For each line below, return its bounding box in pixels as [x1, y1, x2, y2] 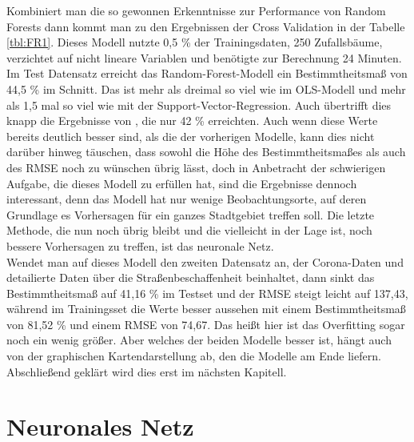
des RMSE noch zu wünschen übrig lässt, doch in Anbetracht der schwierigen [6, 159, 386, 175]
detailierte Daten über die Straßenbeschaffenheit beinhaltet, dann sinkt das [6, 269, 375, 286]
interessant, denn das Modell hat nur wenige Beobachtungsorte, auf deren [6, 191, 367, 207]
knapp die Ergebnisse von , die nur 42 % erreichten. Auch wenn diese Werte [6, 112, 378, 129]
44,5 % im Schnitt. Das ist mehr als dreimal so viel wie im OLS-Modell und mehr [6, 80, 406, 97]
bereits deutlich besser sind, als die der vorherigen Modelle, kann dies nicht [6, 127, 375, 144]
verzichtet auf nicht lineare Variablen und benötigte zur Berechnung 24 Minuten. [6, 49, 402, 66]
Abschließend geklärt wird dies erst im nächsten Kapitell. [6, 363, 287, 380]
